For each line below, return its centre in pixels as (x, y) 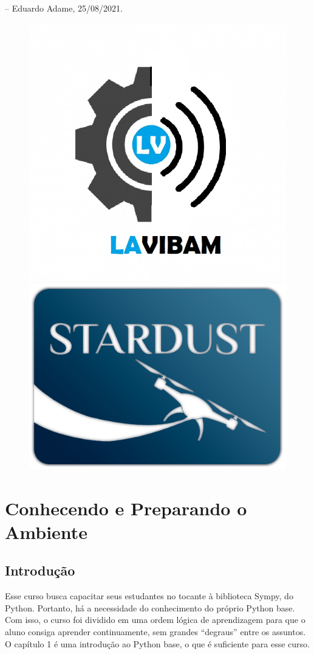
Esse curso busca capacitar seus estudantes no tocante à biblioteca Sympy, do (149, 596)
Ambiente (46, 531)
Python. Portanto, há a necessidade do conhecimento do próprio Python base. (150, 607)
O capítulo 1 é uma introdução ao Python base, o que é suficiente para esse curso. (157, 643)
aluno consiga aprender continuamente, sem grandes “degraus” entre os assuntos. (155, 631)
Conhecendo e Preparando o (126, 508)
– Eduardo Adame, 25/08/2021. (64, 8)
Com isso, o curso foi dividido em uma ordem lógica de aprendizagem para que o (155, 620)
